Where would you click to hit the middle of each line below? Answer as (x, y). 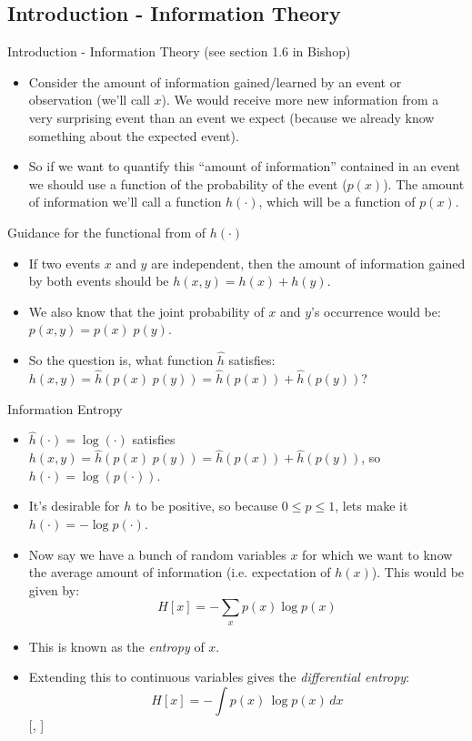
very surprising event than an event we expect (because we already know (231, 117)
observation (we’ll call (89, 100)
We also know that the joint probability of (146, 311)
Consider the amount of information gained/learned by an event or (215, 81)
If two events (65, 263)
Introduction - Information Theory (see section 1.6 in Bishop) (179, 51)
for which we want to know (377, 554)
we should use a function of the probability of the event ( (188, 183)
